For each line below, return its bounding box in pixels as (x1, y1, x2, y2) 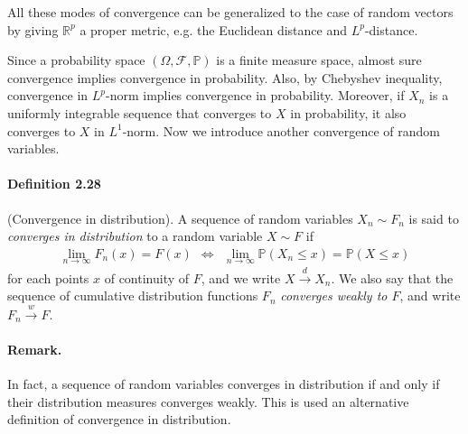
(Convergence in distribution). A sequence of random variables (7, 208, 353, 227)
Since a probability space (7, 51, 145, 69)
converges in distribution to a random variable (7, 226, 263, 245)
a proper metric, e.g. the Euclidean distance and (80, 20, 347, 39)
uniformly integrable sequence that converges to (7, 103, 272, 122)
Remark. (7, 339, 62, 358)
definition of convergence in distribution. (7, 410, 231, 429)
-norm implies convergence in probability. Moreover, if (106, 86, 405, 105)
